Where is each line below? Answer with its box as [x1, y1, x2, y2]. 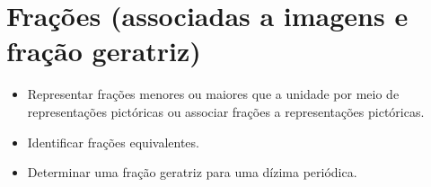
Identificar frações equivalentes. [27, 132, 199, 151]
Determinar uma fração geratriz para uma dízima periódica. [27, 163, 357, 182]
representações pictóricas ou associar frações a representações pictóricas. [27, 102, 425, 120]
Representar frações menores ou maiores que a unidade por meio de [27, 85, 400, 103]
